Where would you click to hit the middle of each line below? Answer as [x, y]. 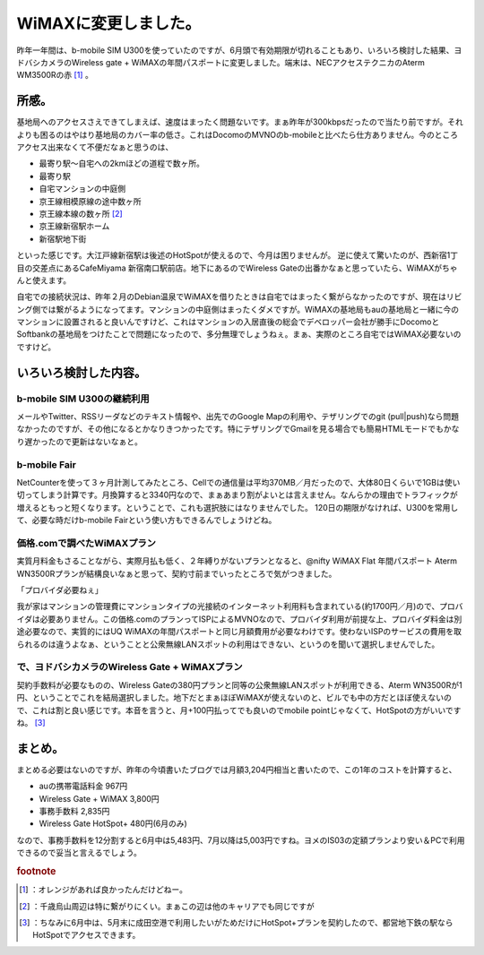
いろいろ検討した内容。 [82, 372]
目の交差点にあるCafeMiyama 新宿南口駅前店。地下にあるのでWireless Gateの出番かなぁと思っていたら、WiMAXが [229, 268]
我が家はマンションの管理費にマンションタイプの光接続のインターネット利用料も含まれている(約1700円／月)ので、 [228, 607]
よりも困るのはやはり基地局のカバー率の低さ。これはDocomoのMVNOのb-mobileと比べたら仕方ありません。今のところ [238, 134]
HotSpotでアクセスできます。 [86, 935]
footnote [36, 871]
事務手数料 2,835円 [74, 811]
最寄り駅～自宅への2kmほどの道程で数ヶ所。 [122, 163]
